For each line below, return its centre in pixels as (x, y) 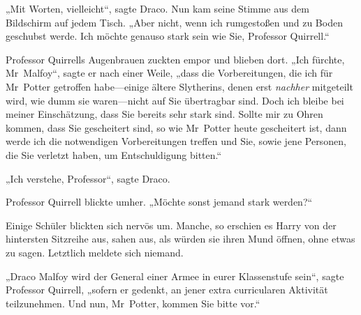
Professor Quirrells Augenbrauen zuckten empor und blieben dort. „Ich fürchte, (175, 59)
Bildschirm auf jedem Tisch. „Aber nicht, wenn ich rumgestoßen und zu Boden (174, 22)
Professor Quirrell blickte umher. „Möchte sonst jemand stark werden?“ (159, 202)
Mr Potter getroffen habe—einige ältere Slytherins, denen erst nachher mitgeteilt (179, 86)
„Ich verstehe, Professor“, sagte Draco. (88, 178)
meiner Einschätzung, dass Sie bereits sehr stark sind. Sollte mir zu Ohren (164, 114)
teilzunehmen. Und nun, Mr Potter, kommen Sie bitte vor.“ (133, 303)
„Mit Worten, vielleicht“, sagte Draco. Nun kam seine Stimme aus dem (157, 8)
